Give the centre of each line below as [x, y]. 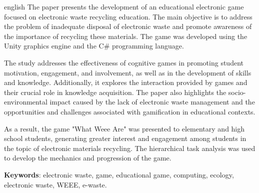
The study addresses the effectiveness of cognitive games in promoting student [124, 62]
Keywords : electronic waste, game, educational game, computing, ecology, [119, 174]
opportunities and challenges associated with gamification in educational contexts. [130, 111]
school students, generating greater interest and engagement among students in [125, 138]
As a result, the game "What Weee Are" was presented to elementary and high [124, 128]
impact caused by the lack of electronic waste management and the [152, 102]
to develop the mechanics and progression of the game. [88, 158]
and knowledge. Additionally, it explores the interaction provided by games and [126, 82]
